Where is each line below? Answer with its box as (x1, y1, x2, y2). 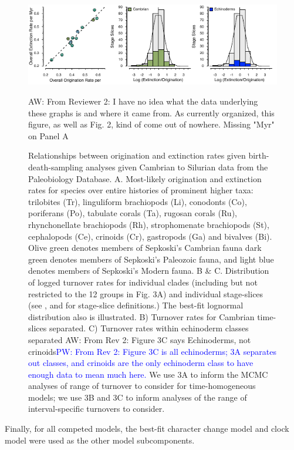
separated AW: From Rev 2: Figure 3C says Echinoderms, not (28, 333, 251, 345)
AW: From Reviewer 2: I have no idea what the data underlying (28, 95, 258, 108)
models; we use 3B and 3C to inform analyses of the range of (28, 391, 247, 403)
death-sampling (28, 161, 83, 173)
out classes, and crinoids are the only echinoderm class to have (28, 357, 254, 369)
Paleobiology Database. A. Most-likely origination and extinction (28, 172, 262, 184)
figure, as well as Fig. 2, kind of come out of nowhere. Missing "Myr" (28, 118, 275, 130)
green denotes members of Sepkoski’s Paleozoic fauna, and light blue (28, 253, 274, 265)
